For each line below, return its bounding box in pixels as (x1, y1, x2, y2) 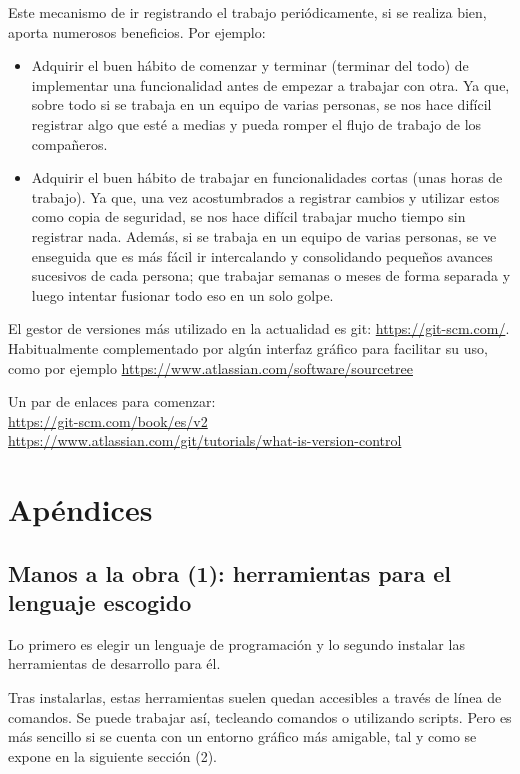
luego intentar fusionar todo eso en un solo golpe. (31, 284, 334, 305)
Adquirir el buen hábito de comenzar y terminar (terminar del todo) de (31, 55, 469, 76)
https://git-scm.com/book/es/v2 (8, 410, 208, 431)
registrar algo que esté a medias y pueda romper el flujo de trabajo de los (31, 113, 482, 134)
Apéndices (8, 489, 153, 530)
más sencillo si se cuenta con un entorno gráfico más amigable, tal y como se (8, 726, 477, 747)
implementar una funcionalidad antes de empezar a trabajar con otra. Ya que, (31, 74, 510, 95)
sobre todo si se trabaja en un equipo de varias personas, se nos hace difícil (31, 94, 492, 115)
